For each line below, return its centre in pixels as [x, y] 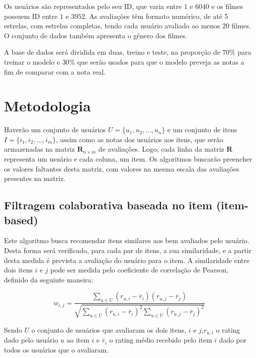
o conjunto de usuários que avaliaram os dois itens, [109, 329]
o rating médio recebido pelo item [161, 340]
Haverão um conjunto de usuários [55, 130]
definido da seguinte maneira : [49, 279]
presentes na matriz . [35, 178]
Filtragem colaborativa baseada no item [108, 205]
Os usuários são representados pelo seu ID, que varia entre [93, 6]
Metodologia [47, 106]
